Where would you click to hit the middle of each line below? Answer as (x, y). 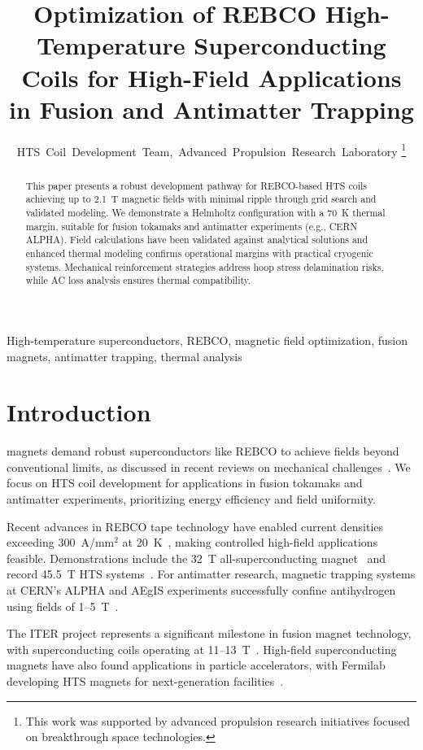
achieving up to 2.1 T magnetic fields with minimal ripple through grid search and (201, 199)
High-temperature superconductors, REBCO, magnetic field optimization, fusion (207, 340)
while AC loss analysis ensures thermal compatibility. (138, 280)
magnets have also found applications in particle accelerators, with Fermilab (196, 665)
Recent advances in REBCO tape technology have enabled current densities (195, 526)
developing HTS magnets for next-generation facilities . (145, 681)
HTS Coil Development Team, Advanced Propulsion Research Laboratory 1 (211, 150)
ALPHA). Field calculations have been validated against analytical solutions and (197, 240)
